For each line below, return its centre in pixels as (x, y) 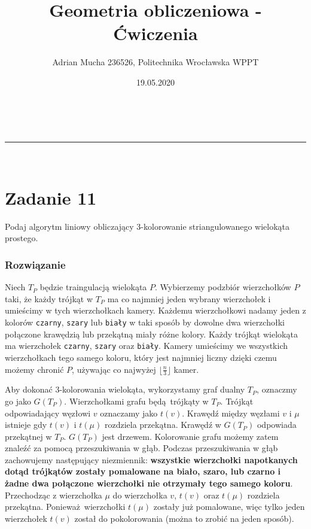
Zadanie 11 (51, 197)
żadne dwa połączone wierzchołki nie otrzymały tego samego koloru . (149, 483)
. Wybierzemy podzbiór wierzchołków (223, 287)
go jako (18, 401)
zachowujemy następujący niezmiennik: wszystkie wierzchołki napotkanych (151, 459)
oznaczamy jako (129, 413)
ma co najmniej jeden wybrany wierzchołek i (189, 298)
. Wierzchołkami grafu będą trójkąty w (136, 401)
